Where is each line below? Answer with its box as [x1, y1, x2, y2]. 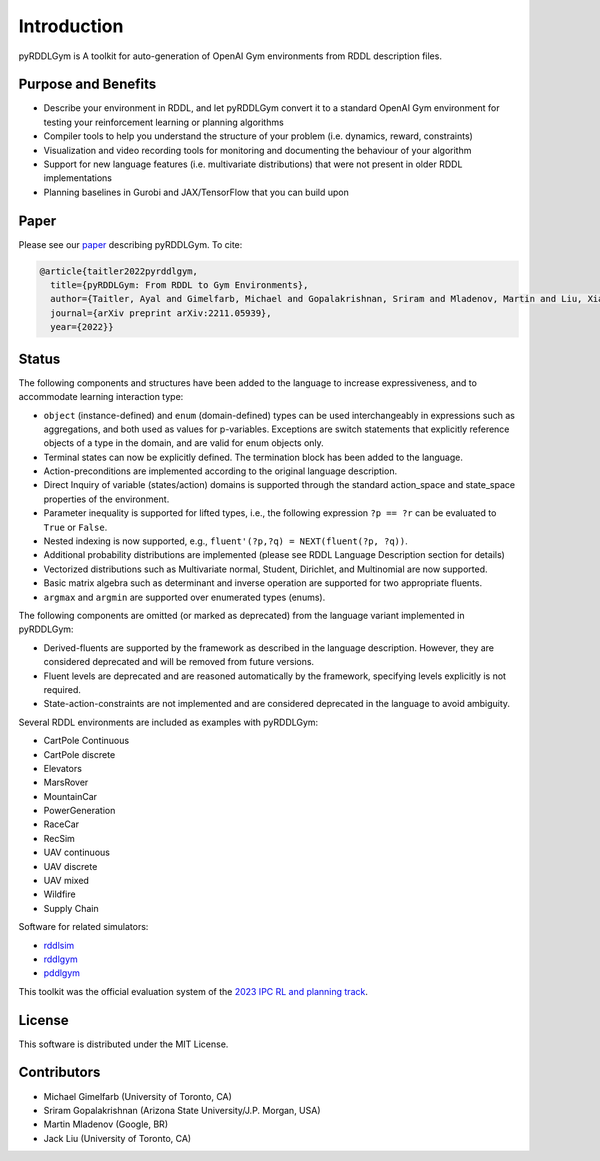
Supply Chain [43, 902, 99, 914]
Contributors [18, 1064, 101, 1081]
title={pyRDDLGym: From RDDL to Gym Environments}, [50, 280, 309, 291]
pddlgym [43, 967, 80, 979]
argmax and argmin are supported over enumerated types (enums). [43, 591, 326, 603]
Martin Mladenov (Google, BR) [43, 1118, 169, 1130]
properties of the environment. [43, 493, 170, 505]
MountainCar [43, 790, 98, 802]
